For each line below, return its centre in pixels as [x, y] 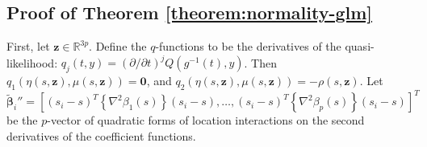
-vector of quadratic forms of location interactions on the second [206, 120]
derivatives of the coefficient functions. [101, 135]
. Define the [118, 46]
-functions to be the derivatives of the [248, 46]
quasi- [360, 46]
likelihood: [32, 62]
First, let [28, 46]
